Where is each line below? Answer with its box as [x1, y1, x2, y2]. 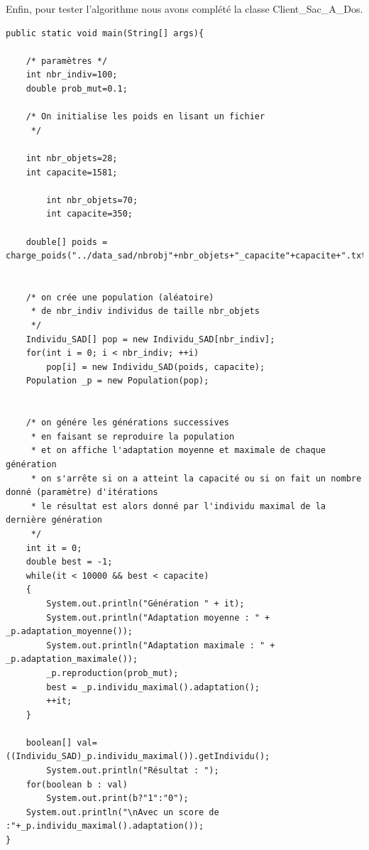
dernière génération [6, 515, 103, 525]
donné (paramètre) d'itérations [6, 487, 158, 498]
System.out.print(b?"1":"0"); [46, 793, 189, 804]
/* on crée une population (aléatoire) [26, 292, 214, 303]
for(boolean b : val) [26, 779, 128, 790]
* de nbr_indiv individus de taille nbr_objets [31, 306, 260, 317]
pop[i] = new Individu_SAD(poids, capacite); [46, 361, 265, 372]
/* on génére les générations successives [26, 418, 229, 428]
